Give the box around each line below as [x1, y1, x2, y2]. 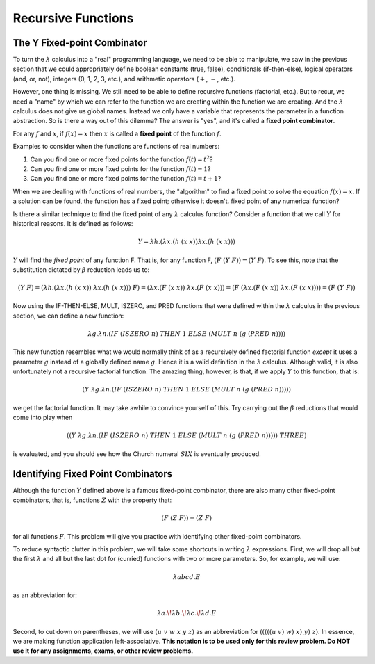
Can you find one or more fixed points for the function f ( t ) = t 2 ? [30, 154, 213, 163]
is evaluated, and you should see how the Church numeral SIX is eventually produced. [12, 449, 262, 458]
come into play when [12, 414, 73, 422]
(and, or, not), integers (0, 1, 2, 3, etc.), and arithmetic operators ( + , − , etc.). [12, 74, 235, 83]
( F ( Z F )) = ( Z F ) [160, 515, 212, 522]
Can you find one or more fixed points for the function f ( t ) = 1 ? [30, 164, 211, 173]
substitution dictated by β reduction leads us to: [12, 265, 150, 274]
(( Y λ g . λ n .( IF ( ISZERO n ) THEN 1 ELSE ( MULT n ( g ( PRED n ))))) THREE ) [66, 432, 307, 439]
